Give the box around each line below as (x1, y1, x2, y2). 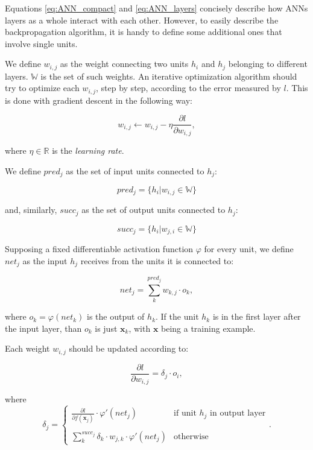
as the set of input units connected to (66, 164, 204, 177)
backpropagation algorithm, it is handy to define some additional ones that (5, 25, 282, 38)
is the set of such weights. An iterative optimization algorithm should (40, 69, 297, 82)
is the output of (87, 310, 145, 323)
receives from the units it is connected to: (80, 254, 234, 267)
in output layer (210, 409, 266, 418)
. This (286, 81, 308, 94)
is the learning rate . (52, 144, 124, 156)
